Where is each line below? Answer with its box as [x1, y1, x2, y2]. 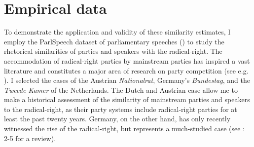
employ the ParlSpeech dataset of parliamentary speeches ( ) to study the [4, 36, 224, 46]
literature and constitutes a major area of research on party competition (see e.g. [4, 65, 249, 75]
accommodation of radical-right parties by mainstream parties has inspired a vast [4, 55, 250, 66]
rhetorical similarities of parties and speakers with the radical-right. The [4, 46, 222, 56]
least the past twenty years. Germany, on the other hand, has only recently [4, 113, 231, 124]
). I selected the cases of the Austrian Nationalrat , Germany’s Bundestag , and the [4, 75, 250, 85]
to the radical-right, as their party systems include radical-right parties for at [4, 104, 237, 114]
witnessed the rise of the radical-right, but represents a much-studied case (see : [4, 123, 245, 134]
